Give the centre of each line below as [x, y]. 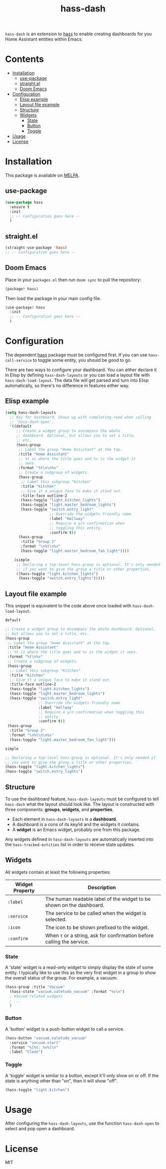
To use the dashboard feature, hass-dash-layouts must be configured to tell [82, 799]
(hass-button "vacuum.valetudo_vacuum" [46, 1038]
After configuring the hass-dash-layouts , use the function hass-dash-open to [82, 1123]
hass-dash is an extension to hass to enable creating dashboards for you [79, 34]
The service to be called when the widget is [96, 913]
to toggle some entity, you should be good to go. [82, 360]
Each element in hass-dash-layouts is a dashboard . [65, 819]
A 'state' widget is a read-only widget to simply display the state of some [79, 968]
